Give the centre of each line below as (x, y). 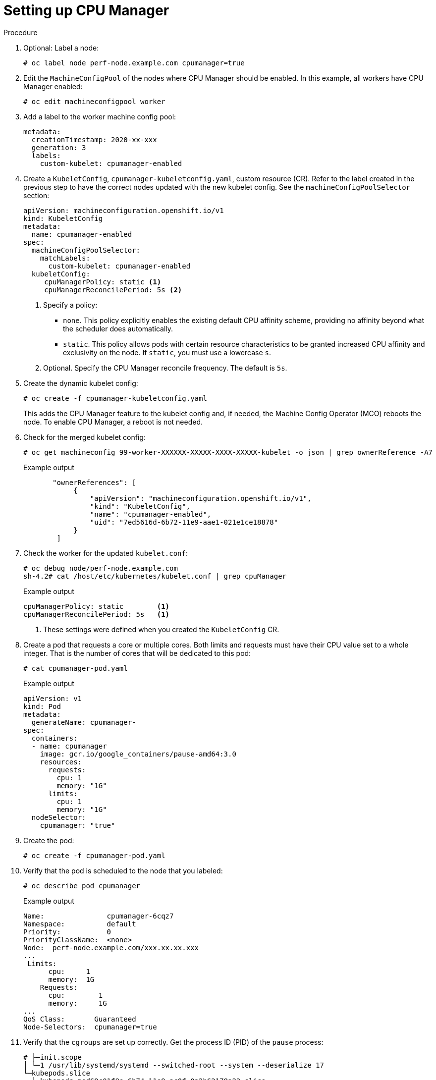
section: (36, 195)
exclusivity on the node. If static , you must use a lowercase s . (167, 352)
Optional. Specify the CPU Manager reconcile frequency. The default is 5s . (165, 368)
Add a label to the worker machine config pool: (100, 116)
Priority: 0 (67, 932)
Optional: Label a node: (61, 48)
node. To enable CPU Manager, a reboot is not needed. (113, 422)
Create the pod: (49, 840)
